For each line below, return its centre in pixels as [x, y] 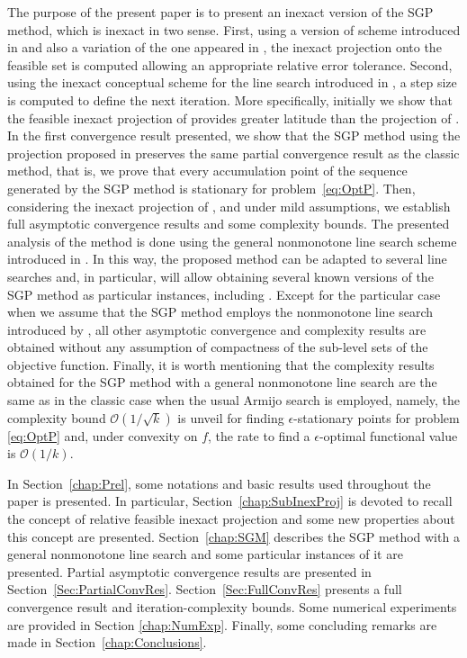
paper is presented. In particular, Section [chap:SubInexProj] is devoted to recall [230, 501]
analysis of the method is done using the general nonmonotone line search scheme [232, 241]
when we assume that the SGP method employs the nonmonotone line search [220, 312]
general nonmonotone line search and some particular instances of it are [205, 554]
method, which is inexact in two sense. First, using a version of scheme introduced [234, 29]
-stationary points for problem [377, 417]
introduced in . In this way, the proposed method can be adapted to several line [227, 259]
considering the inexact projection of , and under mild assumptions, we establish [229, 206]
